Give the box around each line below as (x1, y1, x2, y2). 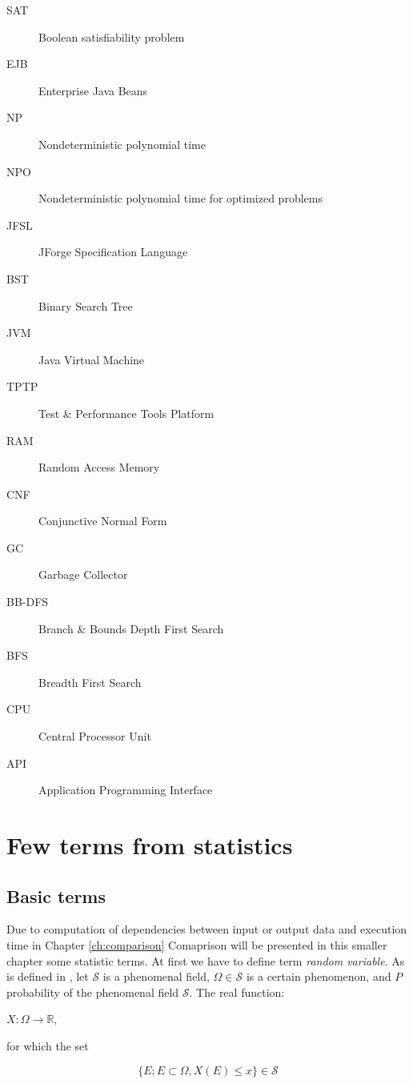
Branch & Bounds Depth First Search (38, 620, 224, 636)
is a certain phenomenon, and (246, 968, 391, 985)
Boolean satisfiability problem (38, 28, 185, 45)
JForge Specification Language (38, 243, 188, 260)
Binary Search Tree (38, 297, 133, 314)
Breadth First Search (38, 673, 142, 690)
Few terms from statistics (6, 829, 293, 861)
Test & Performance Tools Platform (38, 404, 215, 421)
